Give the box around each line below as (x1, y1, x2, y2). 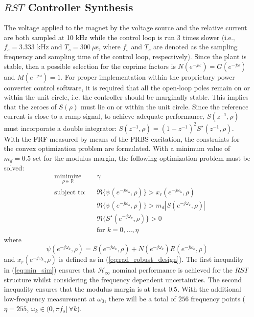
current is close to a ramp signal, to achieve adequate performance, (4, 111, 205, 121)
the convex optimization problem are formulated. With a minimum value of (4, 143, 231, 153)
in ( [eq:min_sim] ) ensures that (4, 265, 95, 275)
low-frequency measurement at (4, 293, 95, 303)
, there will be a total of (104, 293, 176, 303)
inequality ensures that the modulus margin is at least (4, 284, 166, 294)
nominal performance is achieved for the (112, 265, 232, 275)
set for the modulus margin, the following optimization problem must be (33, 153, 251, 163)
